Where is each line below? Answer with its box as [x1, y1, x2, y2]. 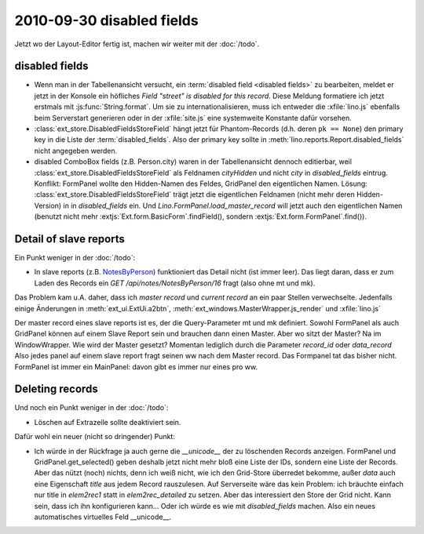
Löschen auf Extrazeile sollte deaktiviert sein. [34, 417, 181, 427]
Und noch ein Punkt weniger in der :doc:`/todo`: [14, 403, 169, 412]
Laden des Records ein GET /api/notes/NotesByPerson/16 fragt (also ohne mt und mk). [34, 278, 316, 288]
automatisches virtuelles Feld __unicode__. [34, 512, 172, 521]
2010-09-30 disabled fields [14, 12, 199, 29]
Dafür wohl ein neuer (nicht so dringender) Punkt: [14, 432, 176, 441]
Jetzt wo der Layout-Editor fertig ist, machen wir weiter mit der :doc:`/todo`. [14, 39, 260, 49]
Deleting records [14, 383, 98, 396]
